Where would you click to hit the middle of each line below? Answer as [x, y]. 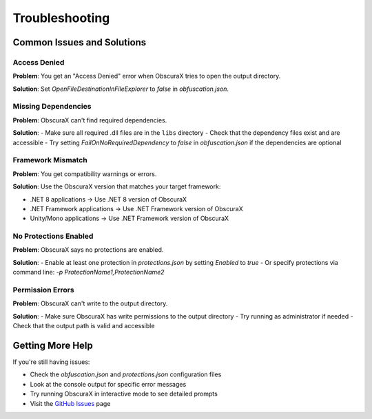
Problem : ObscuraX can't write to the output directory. [90, 303]
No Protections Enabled [53, 236]
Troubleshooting [61, 18]
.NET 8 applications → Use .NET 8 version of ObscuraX [108, 199]
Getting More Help [53, 345]
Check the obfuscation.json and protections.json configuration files [126, 374]
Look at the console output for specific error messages [108, 384]
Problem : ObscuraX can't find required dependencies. [90, 120]
